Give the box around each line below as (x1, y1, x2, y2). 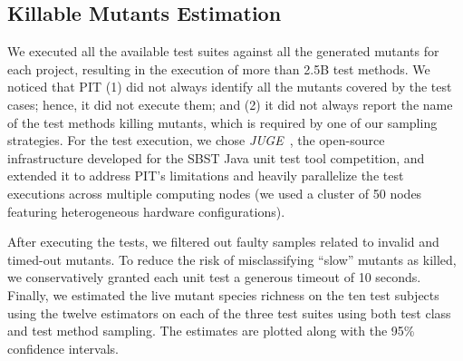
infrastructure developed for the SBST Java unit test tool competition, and (7, 148, 425, 167)
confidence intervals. (7, 338, 120, 357)
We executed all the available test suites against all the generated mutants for (7, 42, 439, 61)
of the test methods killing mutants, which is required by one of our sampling (7, 112, 438, 132)
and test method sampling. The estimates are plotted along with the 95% (7, 321, 415, 340)
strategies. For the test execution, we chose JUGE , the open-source (7, 131, 385, 150)
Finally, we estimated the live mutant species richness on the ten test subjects (7, 285, 439, 304)
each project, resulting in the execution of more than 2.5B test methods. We (7, 59, 430, 78)
